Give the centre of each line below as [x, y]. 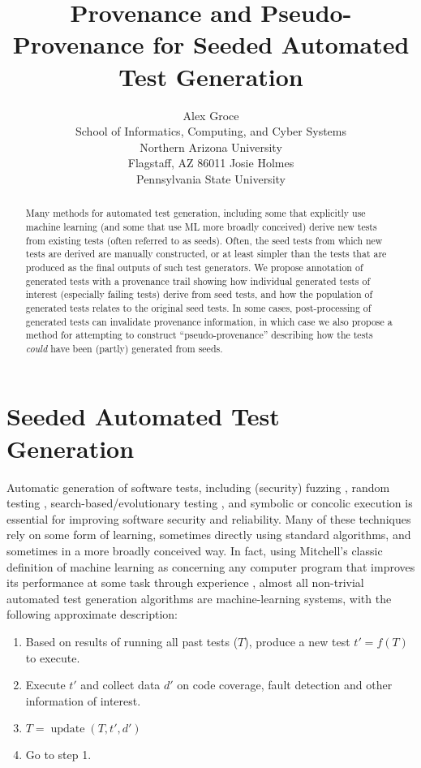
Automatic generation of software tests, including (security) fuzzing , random [198, 487]
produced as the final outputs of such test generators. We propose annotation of [194, 267]
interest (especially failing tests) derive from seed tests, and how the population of [199, 294]
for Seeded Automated [281, 44]
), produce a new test [297, 641]
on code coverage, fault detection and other [285, 685]
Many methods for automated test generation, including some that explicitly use [195, 213]
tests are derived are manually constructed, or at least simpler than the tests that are [206, 254]
